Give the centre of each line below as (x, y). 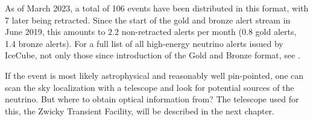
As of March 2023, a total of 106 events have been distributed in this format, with (157, 8)
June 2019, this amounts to (55, 32)
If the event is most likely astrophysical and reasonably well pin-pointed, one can (154, 75)
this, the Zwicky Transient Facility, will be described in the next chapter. (140, 110)
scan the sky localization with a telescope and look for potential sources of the (150, 87)
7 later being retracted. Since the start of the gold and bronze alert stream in (148, 20)
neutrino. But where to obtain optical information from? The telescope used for (152, 99)
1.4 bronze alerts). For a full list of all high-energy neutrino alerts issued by (144, 43)
